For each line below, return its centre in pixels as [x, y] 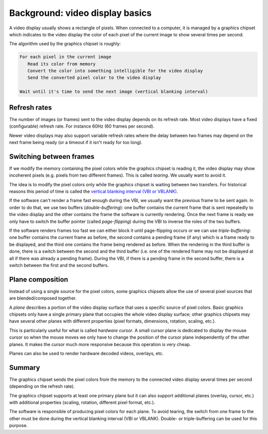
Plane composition [39, 279]
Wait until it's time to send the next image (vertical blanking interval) [114, 92]
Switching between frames [52, 156]
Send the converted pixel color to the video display [94, 78]
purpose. [18, 426]
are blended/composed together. [43, 298]
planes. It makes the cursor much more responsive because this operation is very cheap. [100, 344]
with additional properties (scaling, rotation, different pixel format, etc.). [82, 403]
